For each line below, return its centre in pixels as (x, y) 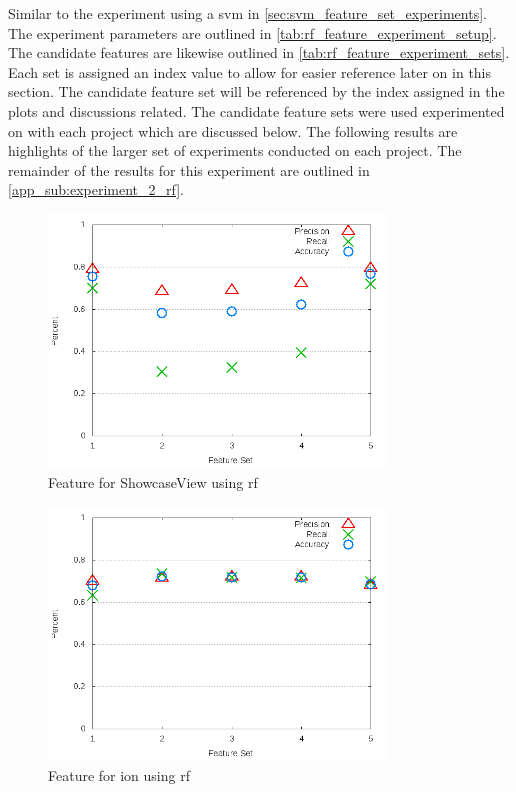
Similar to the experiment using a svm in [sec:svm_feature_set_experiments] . (247, 13)
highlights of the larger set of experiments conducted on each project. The (235, 150)
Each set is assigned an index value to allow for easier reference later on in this (250, 71)
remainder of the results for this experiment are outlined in (189, 169)
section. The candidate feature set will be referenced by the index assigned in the (256, 91)
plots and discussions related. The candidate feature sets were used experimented (256, 110)
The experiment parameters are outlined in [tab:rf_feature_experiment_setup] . (252, 32)
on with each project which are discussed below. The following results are (233, 130)
